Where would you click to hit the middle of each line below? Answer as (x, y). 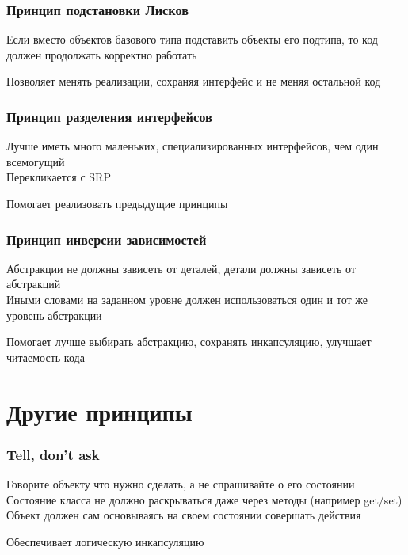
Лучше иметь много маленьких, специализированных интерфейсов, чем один (193, 146)
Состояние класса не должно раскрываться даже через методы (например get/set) (204, 499)
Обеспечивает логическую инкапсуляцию (105, 541)
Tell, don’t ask (53, 454)
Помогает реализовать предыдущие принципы (117, 203)
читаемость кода (46, 357)
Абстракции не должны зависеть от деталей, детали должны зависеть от (181, 268)
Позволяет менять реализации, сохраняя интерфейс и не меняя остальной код (194, 81)
